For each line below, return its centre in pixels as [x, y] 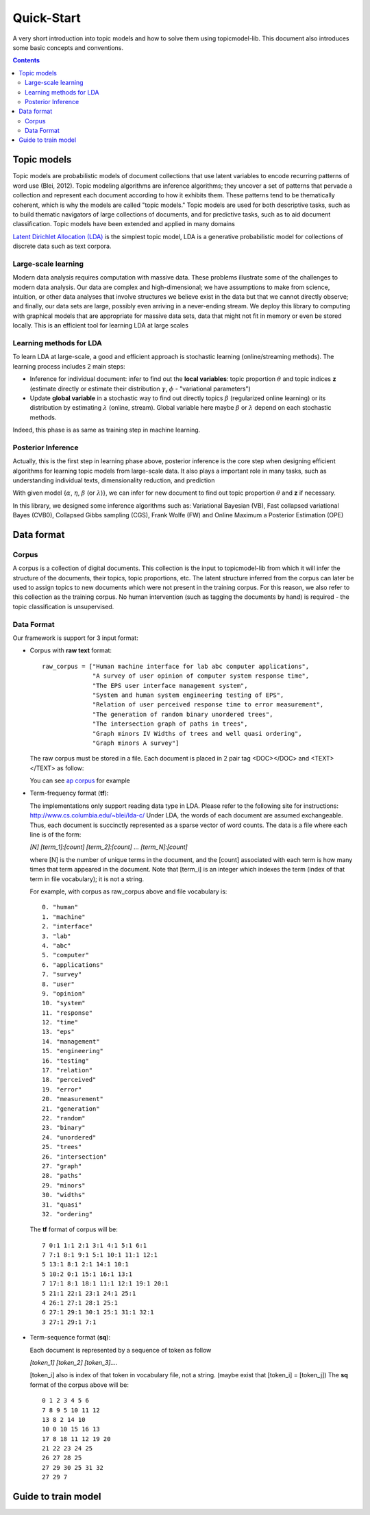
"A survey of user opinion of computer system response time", [201, 676]
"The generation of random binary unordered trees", [183, 714]
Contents [26, 60]
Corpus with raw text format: [71, 650]
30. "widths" [64, 1195]
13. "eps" [58, 1032]
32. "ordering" [67, 1214]
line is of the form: [56, 835]
